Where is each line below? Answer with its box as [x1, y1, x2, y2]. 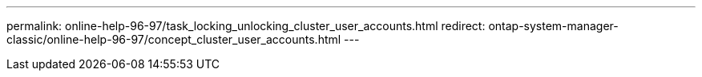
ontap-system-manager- [488, 19, 619, 33]
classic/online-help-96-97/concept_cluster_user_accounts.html [6, 33, 341, 46]
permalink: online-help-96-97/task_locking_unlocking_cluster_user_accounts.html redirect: [6, 19, 486, 33]
